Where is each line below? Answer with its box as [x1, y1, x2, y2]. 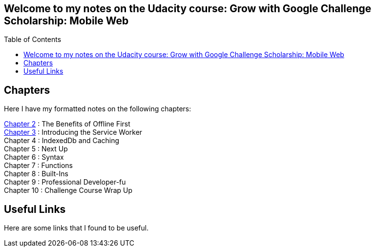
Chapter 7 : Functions [4, 161, 73, 170]
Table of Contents [4, 35, 62, 44]
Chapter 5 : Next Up [4, 145, 68, 153]
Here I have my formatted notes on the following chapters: [4, 105, 191, 113]
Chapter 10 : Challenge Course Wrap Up [4, 186, 133, 195]
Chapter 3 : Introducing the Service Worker [4, 128, 143, 137]
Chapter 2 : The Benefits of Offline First [4, 120, 130, 128]
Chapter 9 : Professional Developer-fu [4, 178, 126, 187]
